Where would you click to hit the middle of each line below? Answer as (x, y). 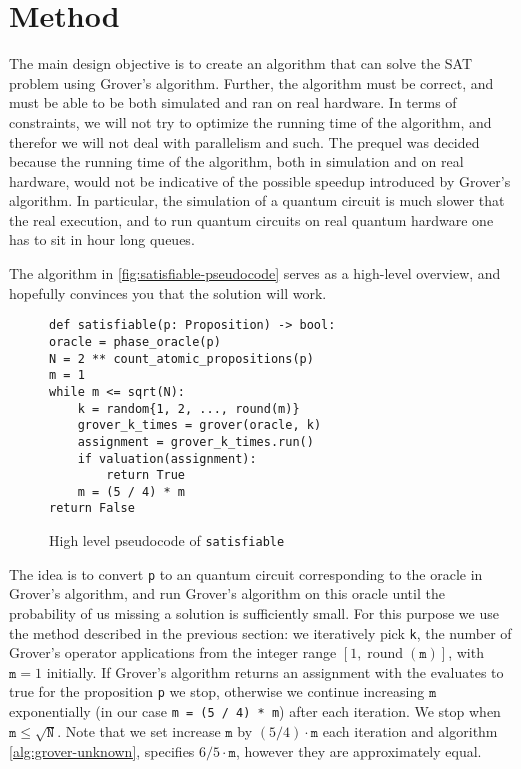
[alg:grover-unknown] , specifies (102, 750)
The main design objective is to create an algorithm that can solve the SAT (241, 63)
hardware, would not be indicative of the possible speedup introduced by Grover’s (260, 180)
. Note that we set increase (139, 730)
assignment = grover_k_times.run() (195, 441)
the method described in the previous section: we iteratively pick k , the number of (260, 632)
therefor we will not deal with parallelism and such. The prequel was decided (244, 141)
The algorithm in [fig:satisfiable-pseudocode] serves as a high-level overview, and (255, 273)
